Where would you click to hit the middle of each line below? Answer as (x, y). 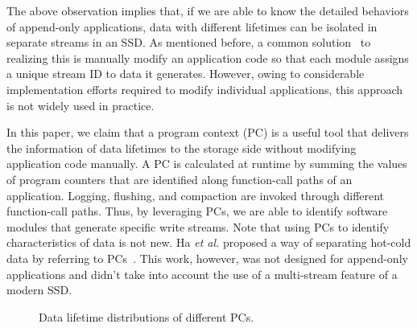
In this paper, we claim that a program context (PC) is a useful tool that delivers (208, 132)
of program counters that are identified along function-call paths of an (180, 179)
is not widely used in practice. (81, 105)
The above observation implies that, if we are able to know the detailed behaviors (208, 10)
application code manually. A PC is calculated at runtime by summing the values (207, 164)
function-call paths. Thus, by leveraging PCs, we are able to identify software (197, 211)
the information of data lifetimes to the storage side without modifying (182, 148)
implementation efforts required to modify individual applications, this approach (205, 89)
